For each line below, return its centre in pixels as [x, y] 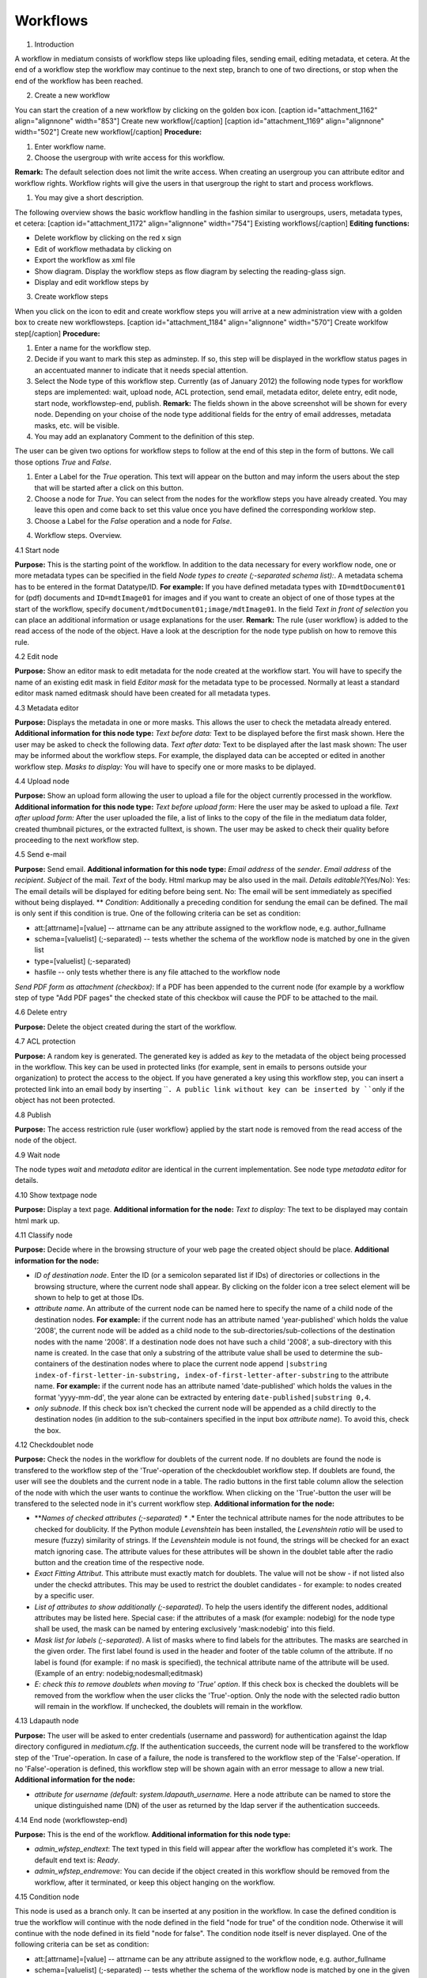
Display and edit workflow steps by [92, 282]
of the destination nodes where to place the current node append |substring [199, 1364]
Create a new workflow [72, 96]
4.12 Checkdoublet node [54, 1445]
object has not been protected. [65, 1101]
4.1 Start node [37, 550]
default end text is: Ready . [77, 1860]
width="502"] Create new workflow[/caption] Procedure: [108, 132]
